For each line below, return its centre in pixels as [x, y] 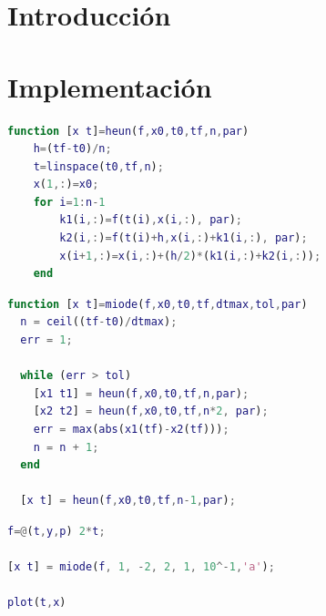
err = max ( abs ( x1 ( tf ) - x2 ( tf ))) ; [131, 429]
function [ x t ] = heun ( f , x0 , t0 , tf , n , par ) [128, 131]
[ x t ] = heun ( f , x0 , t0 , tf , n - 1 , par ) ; [128, 501]
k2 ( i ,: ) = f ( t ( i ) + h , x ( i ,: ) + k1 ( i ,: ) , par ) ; [183, 238]
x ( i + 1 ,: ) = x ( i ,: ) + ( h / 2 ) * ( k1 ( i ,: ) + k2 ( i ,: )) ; [190, 256]
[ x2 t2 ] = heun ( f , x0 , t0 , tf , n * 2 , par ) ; [151, 411]
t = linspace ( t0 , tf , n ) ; [98, 166]
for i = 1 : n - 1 [69, 202]
